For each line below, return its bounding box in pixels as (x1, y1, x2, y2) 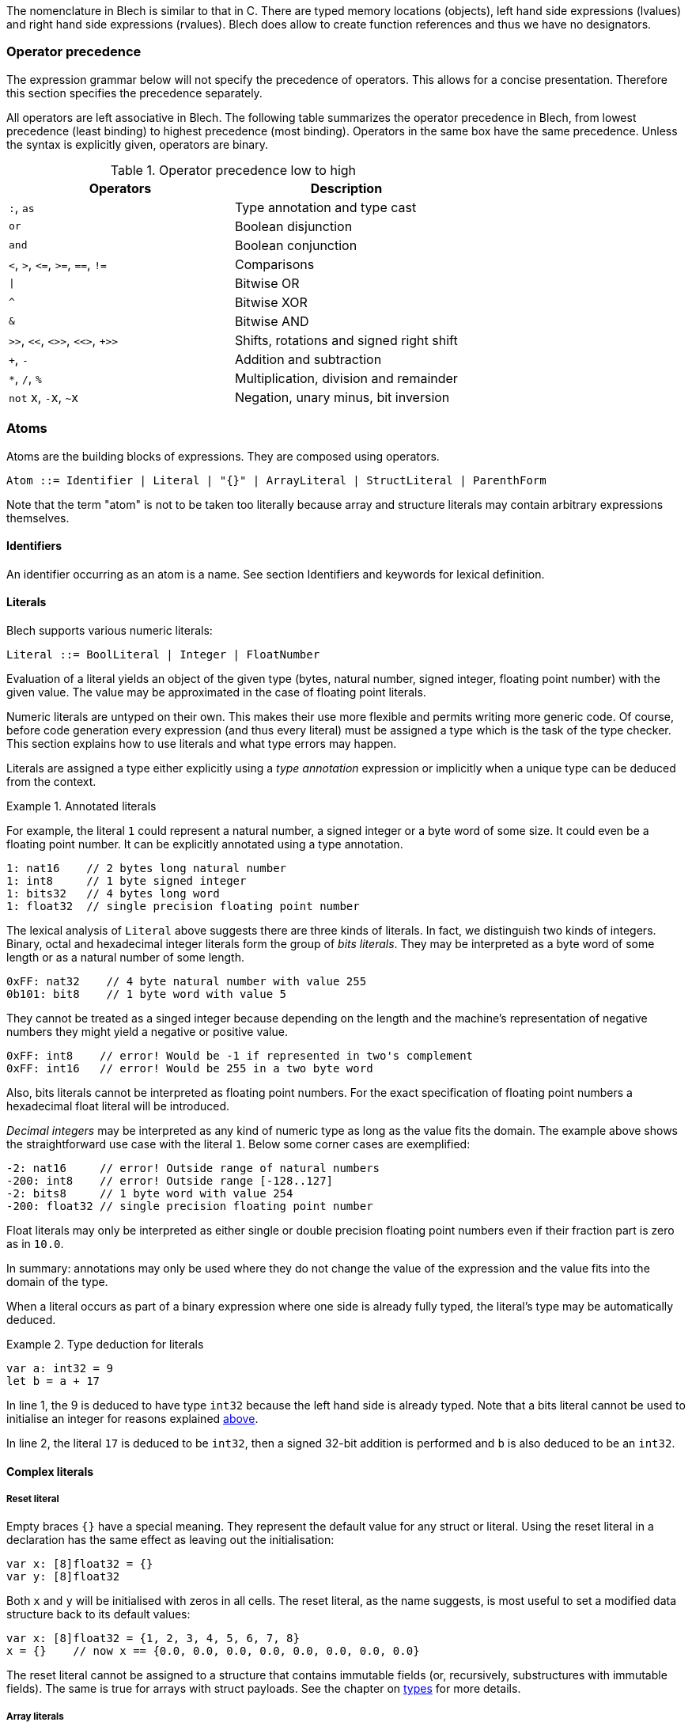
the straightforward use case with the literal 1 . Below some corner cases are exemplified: (6, 1136, 471, 1151)
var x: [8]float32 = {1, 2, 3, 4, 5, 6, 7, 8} (6, 1632, 300, 1645)
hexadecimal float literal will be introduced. (6, 1098, 230, 1113)
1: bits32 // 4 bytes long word (6, 886, 220, 900)
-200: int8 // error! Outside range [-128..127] (6, 1174, 334, 1187)
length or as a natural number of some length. (6, 950, 244, 964)
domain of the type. (6, 1274, 108, 1288)
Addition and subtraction (234, 351, 382, 367)
